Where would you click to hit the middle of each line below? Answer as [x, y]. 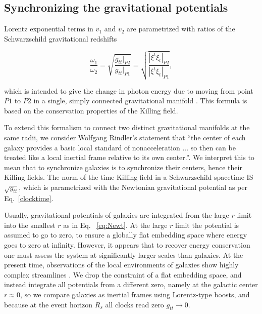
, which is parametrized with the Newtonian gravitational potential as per [133, 187]
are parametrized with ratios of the [181, 29]
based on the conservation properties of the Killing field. [91, 110]
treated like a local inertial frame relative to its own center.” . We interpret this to [129, 157]
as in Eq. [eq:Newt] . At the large [115, 225]
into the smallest [30, 225]
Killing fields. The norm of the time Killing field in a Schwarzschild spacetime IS [129, 177]
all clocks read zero [135, 304]
